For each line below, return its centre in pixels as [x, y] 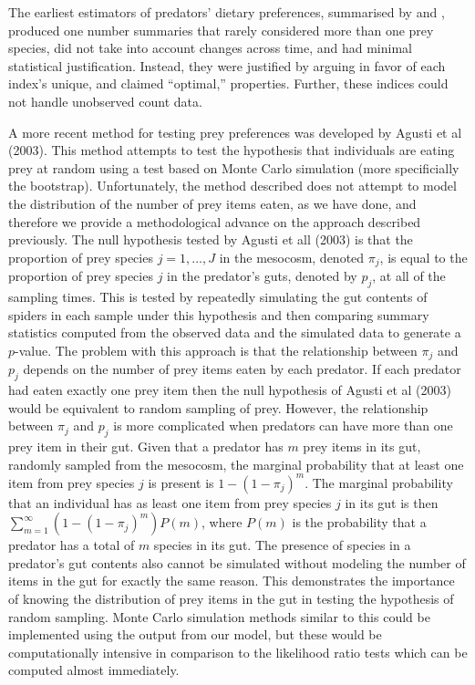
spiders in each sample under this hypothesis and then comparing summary [219, 314]
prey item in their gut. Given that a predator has [146, 446]
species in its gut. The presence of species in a [282, 545]
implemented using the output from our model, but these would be [195, 634]
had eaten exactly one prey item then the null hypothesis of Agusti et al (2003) [230, 389]
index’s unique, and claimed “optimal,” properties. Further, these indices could [228, 83]
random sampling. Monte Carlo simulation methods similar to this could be [219, 616]
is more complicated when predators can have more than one [283, 426]
